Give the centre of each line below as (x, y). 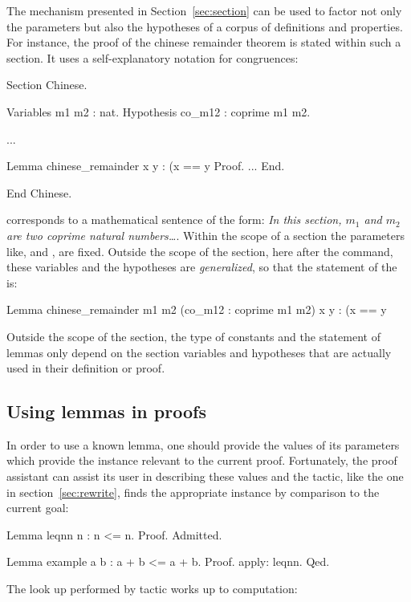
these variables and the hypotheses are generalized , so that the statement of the (202, 267)
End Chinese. (39, 192)
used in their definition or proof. (86, 368)
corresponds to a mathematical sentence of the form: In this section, (174, 220)
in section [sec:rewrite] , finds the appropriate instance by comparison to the (193, 492)
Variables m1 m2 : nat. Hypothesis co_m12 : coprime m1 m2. (159, 111)
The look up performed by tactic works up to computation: (152, 589)
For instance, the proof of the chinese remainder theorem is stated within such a (204, 42)
